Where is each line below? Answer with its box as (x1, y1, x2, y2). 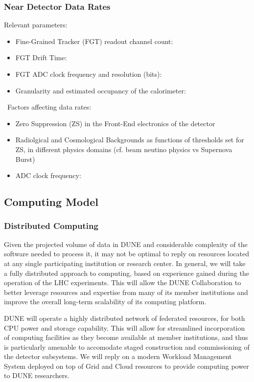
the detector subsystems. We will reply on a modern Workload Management (4, 351, 232, 361)
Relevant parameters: (4, 20, 68, 30)
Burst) (15, 154, 35, 164)
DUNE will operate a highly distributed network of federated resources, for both (4, 313, 245, 323)
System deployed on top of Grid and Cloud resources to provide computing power (4, 360, 249, 371)
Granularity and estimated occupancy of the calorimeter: (15, 85, 186, 95)
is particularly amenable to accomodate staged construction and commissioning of (4, 341, 250, 352)
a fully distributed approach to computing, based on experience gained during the (4, 268, 249, 278)
